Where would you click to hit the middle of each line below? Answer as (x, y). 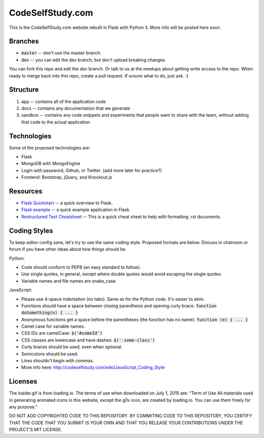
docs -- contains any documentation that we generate (76, 108)
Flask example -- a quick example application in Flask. (76, 210)
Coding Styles (31, 231)
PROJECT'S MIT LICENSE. (36, 430)
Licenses (23, 381)
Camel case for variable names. (53, 326)
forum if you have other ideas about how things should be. (68, 249)
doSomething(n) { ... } (50, 313)
